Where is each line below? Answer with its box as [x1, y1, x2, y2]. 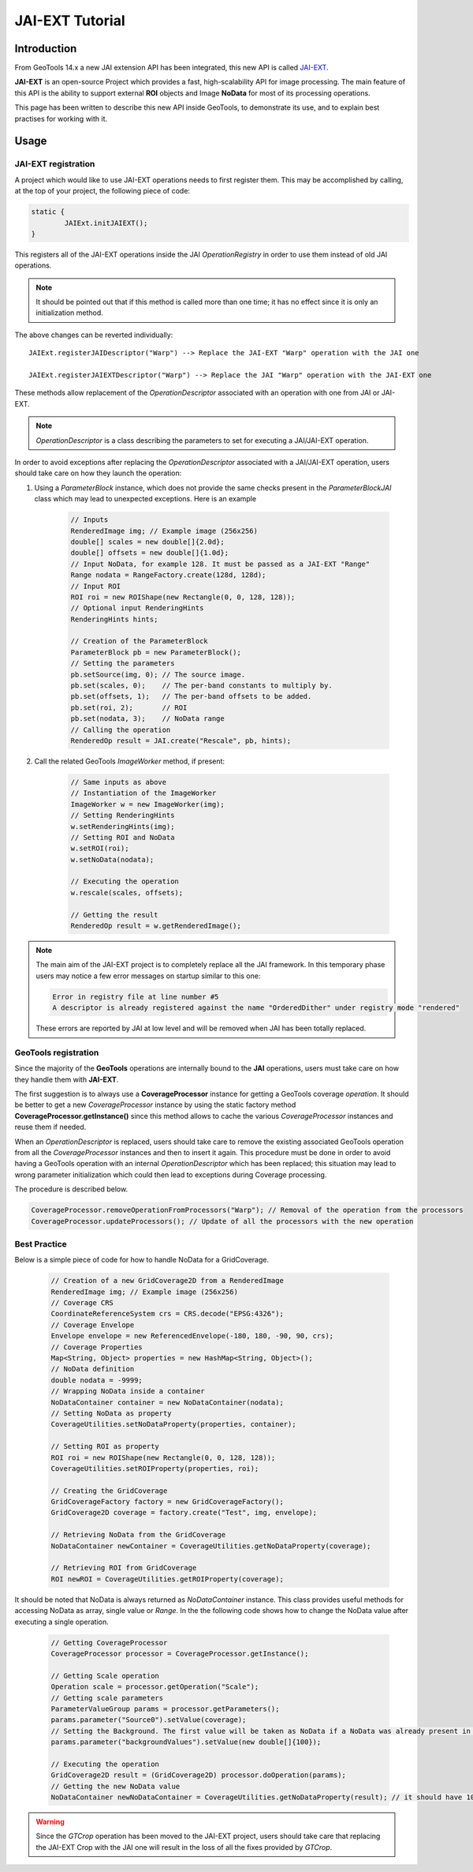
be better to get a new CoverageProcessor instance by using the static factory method [14, 1100, 296, 1109]
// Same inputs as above [70, 778, 167, 786]
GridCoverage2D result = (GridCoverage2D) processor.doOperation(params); [50, 1771, 347, 1780]
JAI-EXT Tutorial [14, 12, 125, 29]
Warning [35, 1817, 65, 1827]
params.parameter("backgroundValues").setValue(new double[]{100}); [50, 1738, 322, 1746]
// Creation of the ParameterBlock [70, 636, 208, 646]
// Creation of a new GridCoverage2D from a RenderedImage [50, 1276, 284, 1285]
